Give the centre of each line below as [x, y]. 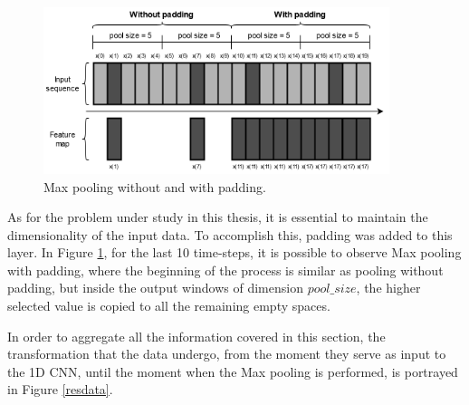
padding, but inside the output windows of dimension [155, 288]
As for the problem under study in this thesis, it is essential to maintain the [218, 217]
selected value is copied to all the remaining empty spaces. [169, 306]
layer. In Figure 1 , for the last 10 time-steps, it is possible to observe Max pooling [234, 252]
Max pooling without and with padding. [155, 186]
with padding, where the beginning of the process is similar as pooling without [225, 270]
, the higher [388, 288]
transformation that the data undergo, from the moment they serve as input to [227, 354]
